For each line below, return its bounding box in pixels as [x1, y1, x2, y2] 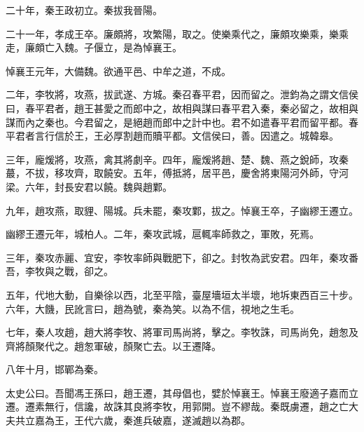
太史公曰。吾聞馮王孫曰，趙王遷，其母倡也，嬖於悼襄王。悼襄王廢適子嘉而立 [6, 385, 358, 400]
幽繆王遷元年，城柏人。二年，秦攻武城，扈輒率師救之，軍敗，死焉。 [6, 227, 319, 241]
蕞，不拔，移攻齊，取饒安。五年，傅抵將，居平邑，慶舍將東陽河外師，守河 [6, 166, 349, 180]
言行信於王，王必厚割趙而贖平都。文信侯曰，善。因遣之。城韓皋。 [34, 128, 339, 143]
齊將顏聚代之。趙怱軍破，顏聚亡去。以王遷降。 [6, 338, 221, 353]
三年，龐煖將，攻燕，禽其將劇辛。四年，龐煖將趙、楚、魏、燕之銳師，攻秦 [6, 151, 349, 166]
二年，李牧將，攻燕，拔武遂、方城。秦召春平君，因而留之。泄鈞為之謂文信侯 [6, 87, 358, 102]
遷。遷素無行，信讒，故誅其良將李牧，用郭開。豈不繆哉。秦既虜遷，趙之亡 [6, 399, 349, 414]
